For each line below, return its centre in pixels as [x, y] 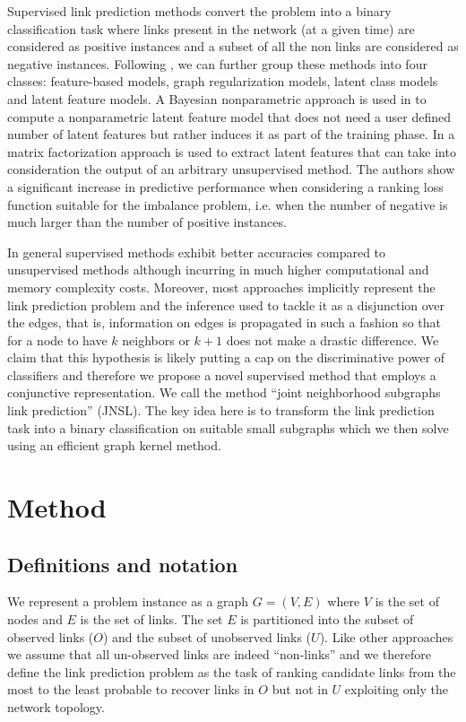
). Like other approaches [386, 636]
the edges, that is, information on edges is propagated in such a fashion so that [224, 322]
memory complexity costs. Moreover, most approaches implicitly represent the [221, 287]
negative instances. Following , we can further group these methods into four [217, 63]
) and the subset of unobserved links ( [207, 636]
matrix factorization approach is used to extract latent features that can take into [232, 151]
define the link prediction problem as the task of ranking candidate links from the [232, 671]
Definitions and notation [123, 564]
